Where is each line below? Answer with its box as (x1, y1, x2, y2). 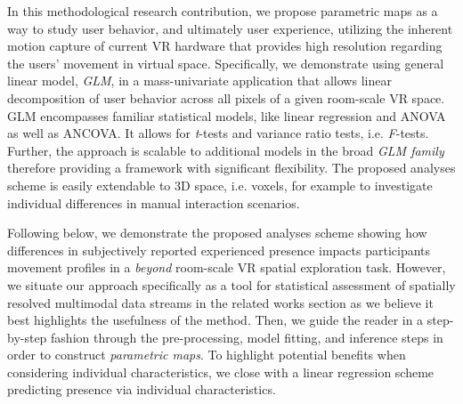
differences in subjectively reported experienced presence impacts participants (7, 240, 431, 259)
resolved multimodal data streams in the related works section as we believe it (7, 293, 434, 311)
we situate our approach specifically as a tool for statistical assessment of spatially (7, 275, 456, 294)
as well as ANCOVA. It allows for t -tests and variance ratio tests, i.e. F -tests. (7, 124, 429, 142)
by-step (7, 327, 47, 346)
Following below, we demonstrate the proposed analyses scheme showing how (7, 223, 427, 242)
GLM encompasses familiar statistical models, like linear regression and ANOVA (7, 106, 446, 125)
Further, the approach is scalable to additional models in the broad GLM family (7, 141, 444, 159)
